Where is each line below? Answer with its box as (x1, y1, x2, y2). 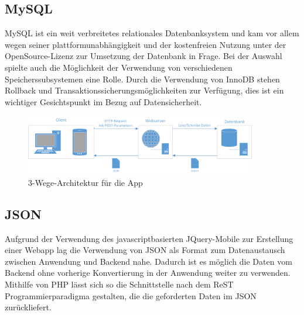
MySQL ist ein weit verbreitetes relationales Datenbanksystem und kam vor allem (5, 27, 299, 39)
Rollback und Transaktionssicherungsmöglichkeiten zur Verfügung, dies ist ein (5, 84, 284, 96)
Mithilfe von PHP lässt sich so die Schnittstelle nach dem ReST (5, 278, 234, 290)
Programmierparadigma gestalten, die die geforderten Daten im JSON (5, 289, 257, 302)
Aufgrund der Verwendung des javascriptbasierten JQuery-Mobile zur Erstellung (5, 232, 293, 244)
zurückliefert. (5, 301, 52, 313)
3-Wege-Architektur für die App (28, 176, 143, 188)
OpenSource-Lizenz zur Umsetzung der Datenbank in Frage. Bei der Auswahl (5, 50, 282, 62)
